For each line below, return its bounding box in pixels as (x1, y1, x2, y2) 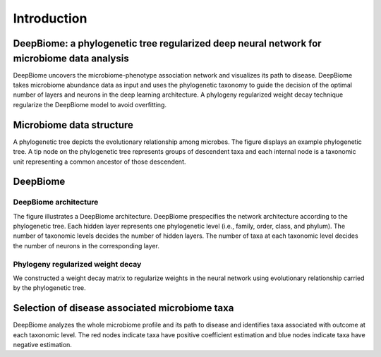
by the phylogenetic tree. (13, 284, 86, 292)
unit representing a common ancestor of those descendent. (13, 157, 186, 166)
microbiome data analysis (13, 52, 130, 64)
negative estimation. (13, 341, 72, 349)
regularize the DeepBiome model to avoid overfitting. (13, 100, 167, 109)
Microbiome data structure (13, 119, 134, 131)
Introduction (13, 11, 87, 26)
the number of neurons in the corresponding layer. (13, 241, 160, 250)
